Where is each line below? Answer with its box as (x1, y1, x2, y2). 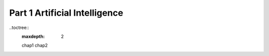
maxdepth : (21, 33, 45, 39)
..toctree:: (9, 25, 29, 30)
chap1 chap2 (21, 42, 48, 49)
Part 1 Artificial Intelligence (9, 7, 124, 18)
